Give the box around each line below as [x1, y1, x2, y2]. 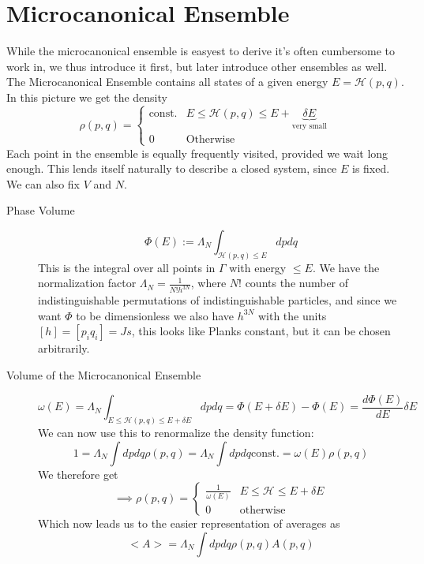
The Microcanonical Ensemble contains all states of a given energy [6, 73, 328, 90]
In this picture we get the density [6, 88, 167, 105]
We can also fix [6, 175, 81, 192]
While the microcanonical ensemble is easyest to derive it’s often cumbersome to [6, 43, 396, 59]
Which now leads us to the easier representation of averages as [38, 515, 340, 532]
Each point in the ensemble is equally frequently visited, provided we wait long [6, 144, 388, 161]
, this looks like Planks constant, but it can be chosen [131, 323, 391, 339]
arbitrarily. [38, 340, 90, 357]
